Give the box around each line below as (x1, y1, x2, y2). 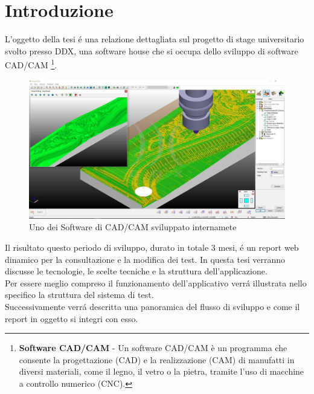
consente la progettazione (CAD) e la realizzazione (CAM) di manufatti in (19, 353, 295, 366)
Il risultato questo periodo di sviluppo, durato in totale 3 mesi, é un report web (5, 241, 299, 253)
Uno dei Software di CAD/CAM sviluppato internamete (29, 221, 237, 233)
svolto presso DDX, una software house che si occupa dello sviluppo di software (5, 44, 298, 57)
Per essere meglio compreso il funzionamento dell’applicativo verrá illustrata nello (5, 276, 307, 289)
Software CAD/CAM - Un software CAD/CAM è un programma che (19, 341, 287, 354)
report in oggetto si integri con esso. (5, 312, 138, 325)
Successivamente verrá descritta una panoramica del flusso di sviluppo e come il (5, 300, 300, 312)
